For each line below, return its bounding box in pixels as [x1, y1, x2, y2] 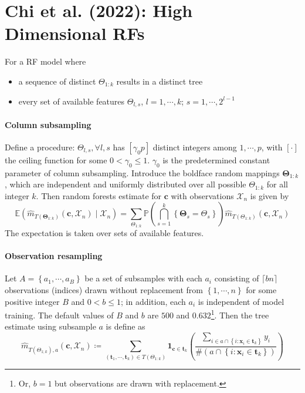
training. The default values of [5, 308, 114, 321]
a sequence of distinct [18, 75, 96, 87]
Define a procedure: [5, 140, 75, 153]
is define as [106, 320, 145, 332]
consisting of [214, 272, 259, 284]
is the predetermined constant [162, 153, 270, 166]
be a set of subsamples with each [84, 272, 202, 284]
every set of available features [18, 95, 125, 107]
